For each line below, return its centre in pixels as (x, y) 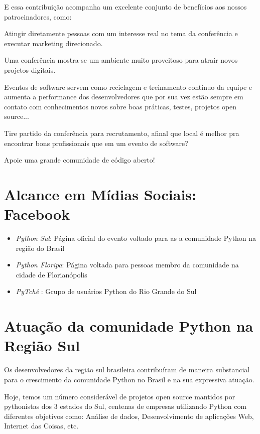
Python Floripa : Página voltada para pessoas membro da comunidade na (127, 265)
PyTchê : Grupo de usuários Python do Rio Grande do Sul (106, 291)
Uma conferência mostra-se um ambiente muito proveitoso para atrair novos (121, 60)
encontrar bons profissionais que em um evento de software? (96, 143)
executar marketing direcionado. (53, 43)
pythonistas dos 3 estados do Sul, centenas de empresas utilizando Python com (125, 406)
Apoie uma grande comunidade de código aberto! (80, 160)
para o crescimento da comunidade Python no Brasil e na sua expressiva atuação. (129, 379)
